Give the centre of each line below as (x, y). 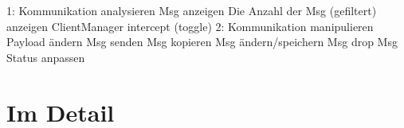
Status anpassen (46, 57)
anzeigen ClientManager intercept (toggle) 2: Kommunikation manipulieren (190, 26)
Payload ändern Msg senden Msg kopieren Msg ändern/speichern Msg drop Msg (202, 42)
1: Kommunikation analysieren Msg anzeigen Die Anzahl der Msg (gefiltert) (192, 10)
